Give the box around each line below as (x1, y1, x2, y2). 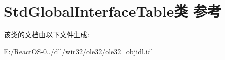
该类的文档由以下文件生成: (4, 30, 89, 40)
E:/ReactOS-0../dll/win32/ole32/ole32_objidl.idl (4, 46, 153, 56)
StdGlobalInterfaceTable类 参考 (4, 1, 222, 21)
